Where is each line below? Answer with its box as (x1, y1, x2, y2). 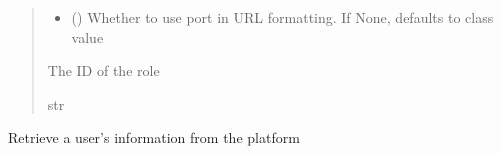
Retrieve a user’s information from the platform (8, 127, 300, 148)
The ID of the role (47, 60, 160, 81)
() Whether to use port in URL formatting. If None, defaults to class (71, 7, 494, 27)
